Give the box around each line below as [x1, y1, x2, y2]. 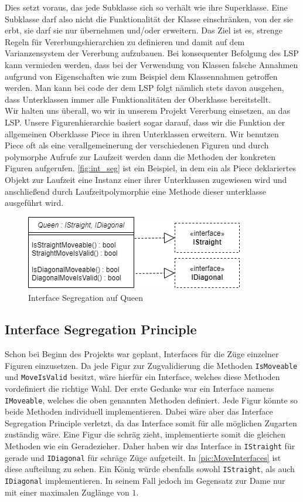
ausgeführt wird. [5, 196, 64, 209]
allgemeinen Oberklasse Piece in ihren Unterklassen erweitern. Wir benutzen [5, 127, 279, 140]
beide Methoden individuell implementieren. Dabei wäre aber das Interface [5, 405, 273, 418]
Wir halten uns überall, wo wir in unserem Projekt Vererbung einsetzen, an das [5, 104, 290, 117]
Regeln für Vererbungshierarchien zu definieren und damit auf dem [5, 35, 245, 48]
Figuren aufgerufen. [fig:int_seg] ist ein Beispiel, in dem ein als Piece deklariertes [5, 162, 296, 174]
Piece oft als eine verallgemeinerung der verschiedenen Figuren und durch [5, 139, 269, 151]
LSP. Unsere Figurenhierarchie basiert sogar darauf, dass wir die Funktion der [5, 116, 285, 128]
